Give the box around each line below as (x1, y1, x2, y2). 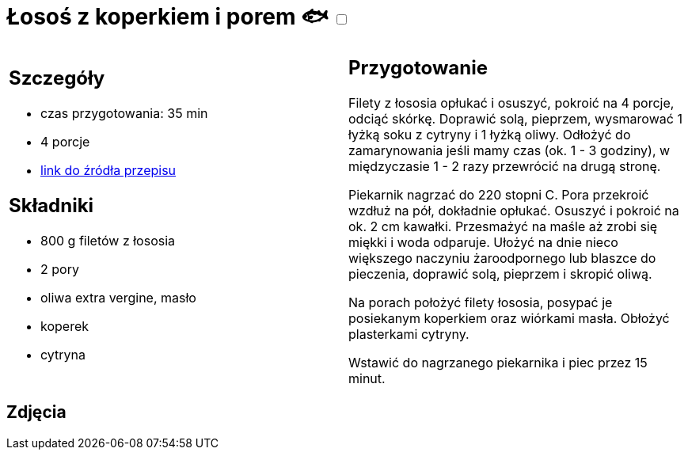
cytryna (40, 347, 86, 363)
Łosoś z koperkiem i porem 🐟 (6, 3, 329, 30)
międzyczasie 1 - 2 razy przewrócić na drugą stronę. (348, 158, 661, 174)
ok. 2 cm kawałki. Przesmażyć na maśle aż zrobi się (348, 218, 658, 234)
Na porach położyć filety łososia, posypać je (348, 294, 613, 310)
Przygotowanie (348, 55, 488, 79)
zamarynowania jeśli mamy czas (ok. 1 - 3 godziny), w (348, 142, 671, 158)
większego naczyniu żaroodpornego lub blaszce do (348, 249, 656, 266)
